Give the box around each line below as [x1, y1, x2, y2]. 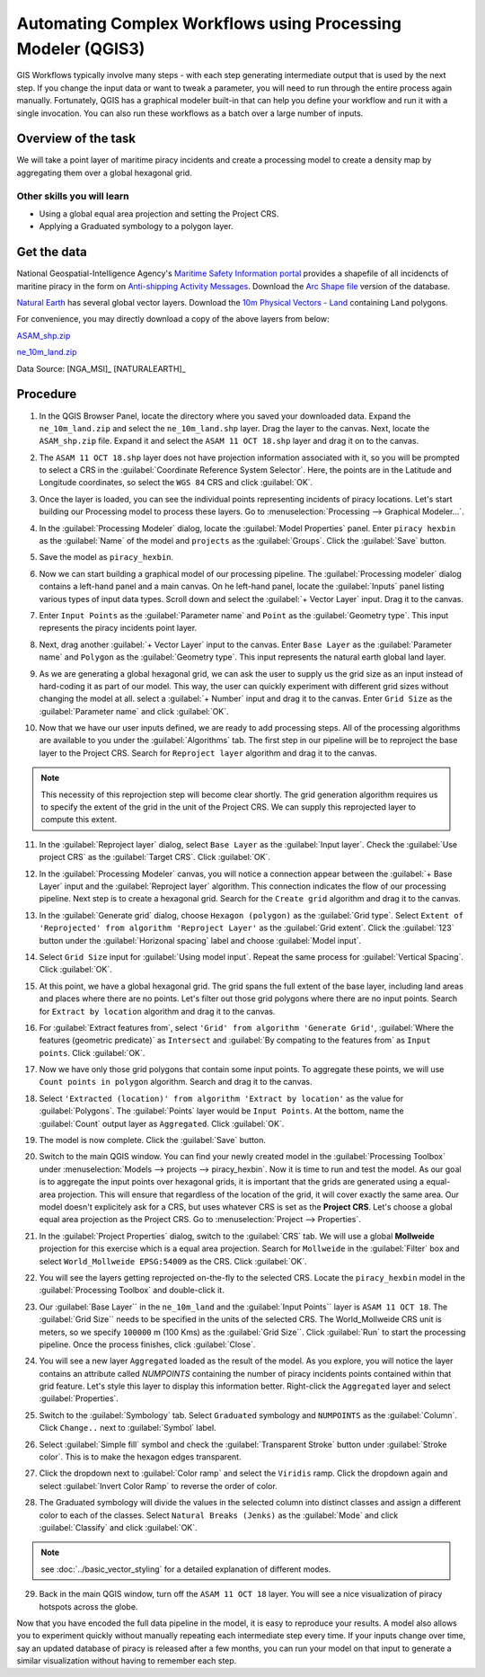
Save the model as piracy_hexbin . [39, 552, 174, 563]
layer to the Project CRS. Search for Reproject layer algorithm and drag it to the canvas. [39, 747, 377, 759]
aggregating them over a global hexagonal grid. [16, 167, 192, 178]
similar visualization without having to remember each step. [16, 1655, 237, 1666]
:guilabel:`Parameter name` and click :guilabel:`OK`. [39, 705, 229, 716]
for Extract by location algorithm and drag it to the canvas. [39, 1006, 276, 1016]
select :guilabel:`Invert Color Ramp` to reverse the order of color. [39, 1480, 278, 1491]
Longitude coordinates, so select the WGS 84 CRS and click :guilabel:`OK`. [39, 477, 313, 488]
